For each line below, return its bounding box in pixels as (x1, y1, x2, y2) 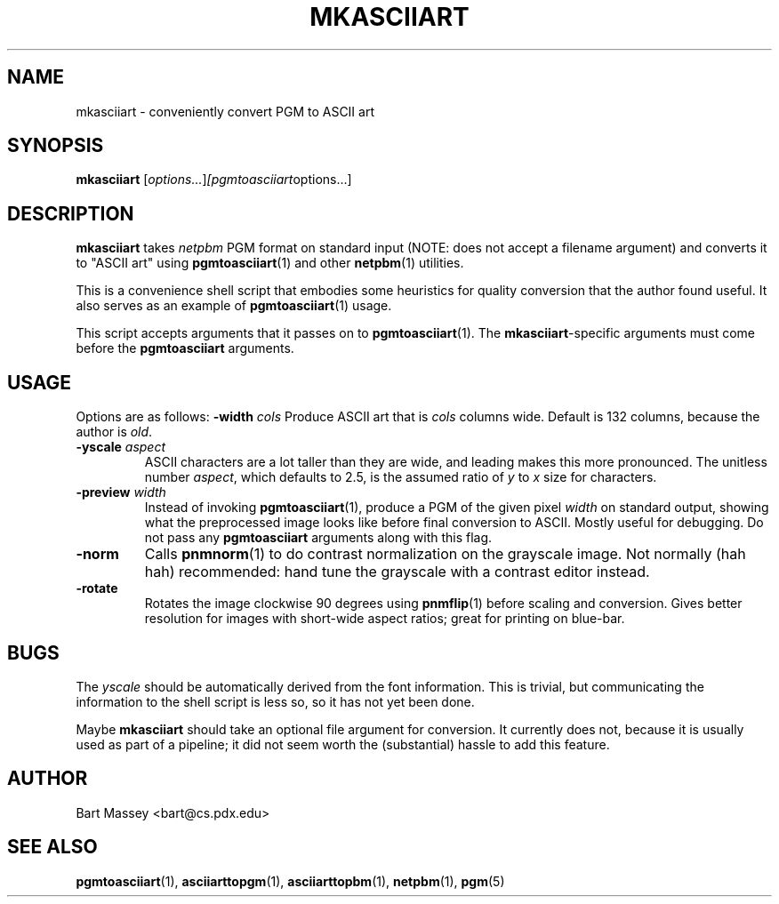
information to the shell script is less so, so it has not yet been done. (76, 693, 475, 709)
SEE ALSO (7, 836, 98, 859)
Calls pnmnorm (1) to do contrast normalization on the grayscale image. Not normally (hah (144, 545, 746, 564)
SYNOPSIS (7, 134, 104, 157)
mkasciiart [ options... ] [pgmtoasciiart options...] (76, 172, 352, 188)
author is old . (76, 424, 153, 440)
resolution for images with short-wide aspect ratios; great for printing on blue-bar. (144, 611, 625, 627)
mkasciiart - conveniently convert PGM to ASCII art (76, 103, 374, 119)
